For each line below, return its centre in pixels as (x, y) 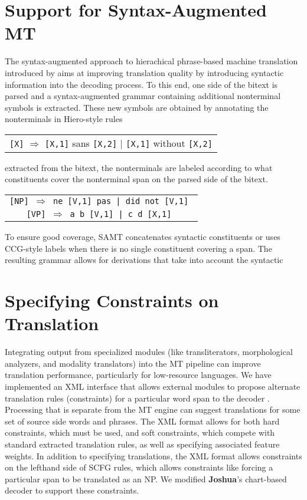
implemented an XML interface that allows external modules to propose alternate (153, 386)
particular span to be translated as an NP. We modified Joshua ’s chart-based (146, 478)
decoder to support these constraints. (72, 490)
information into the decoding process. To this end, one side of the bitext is (141, 84)
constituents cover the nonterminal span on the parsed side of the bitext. (136, 179)
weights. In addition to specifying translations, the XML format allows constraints (153, 455)
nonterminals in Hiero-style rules (64, 119)
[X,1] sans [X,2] (81, 143)
